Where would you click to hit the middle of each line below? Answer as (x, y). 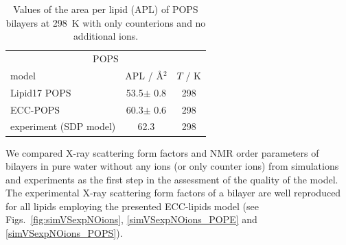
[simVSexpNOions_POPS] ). (64, 233)
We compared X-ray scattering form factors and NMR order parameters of (162, 152)
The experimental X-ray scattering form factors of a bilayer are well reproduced (173, 193)
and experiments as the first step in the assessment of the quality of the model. (172, 179)
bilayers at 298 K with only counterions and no (106, 22)
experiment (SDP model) (63, 126)
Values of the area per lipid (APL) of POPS (106, 9)
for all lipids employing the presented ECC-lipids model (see (132, 206)
